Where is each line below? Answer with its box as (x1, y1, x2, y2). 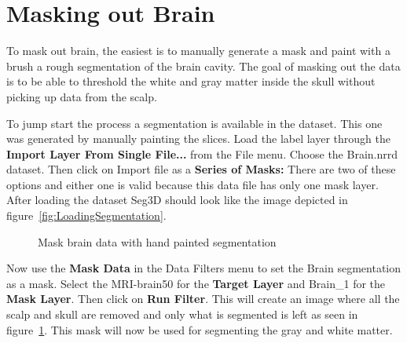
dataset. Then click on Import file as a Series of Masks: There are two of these (6, 161, 396, 177)
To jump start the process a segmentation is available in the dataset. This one (6, 115, 383, 131)
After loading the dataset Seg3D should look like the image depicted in (6, 192, 348, 208)
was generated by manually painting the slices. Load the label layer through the (6, 130, 390, 147)
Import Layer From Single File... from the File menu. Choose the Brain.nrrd (6, 145, 398, 162)
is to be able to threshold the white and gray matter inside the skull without (6, 73, 376, 89)
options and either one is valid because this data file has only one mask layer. (6, 176, 379, 192)
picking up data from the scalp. (6, 88, 157, 104)
